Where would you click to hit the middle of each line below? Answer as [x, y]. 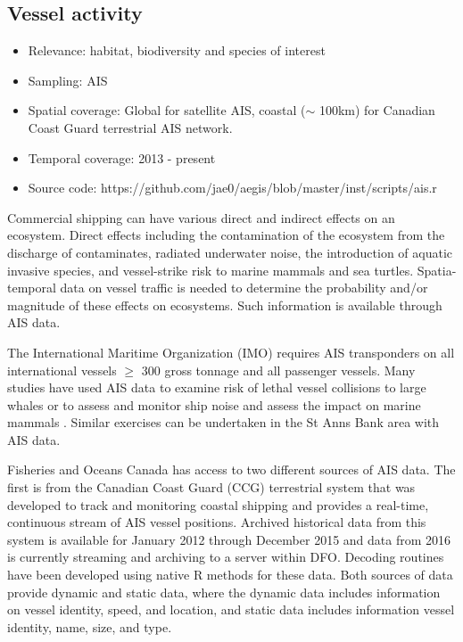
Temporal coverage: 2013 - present [122, 157]
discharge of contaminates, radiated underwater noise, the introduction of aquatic [230, 252]
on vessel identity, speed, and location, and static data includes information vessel [231, 609]
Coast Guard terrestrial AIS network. [130, 127]
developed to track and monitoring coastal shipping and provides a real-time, [218, 504]
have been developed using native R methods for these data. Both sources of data [230, 575]
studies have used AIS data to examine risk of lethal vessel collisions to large [217, 387]
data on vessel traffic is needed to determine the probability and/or [244, 288]
